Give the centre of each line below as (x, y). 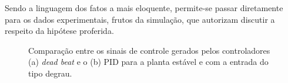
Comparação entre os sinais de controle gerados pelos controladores (149, 50)
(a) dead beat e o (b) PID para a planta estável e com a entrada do (148, 62)
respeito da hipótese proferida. (59, 31)
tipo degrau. (50, 73)
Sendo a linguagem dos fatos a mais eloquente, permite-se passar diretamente (144, 8)
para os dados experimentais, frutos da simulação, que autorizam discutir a (140, 19)
